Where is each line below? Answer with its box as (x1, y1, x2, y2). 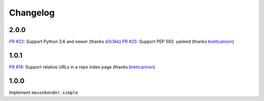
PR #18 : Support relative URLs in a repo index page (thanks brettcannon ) (9, 64, 155, 70)
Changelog (9, 7, 55, 18)
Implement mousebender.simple (9, 89, 78, 95)
